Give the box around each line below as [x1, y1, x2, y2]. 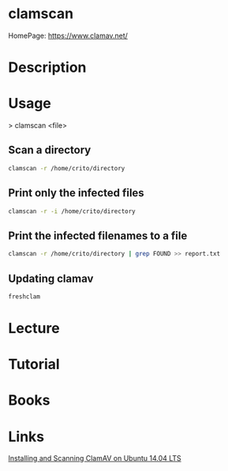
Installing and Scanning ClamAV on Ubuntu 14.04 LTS [8, 454, 181, 463]
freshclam [8, 293, 41, 301]
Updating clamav [8, 271, 94, 285]
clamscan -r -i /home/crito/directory [8, 207, 136, 215]
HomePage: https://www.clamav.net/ [8, 31, 129, 40]
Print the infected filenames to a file [8, 229, 188, 242]
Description [8, 58, 87, 77]
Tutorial [8, 356, 61, 373]
